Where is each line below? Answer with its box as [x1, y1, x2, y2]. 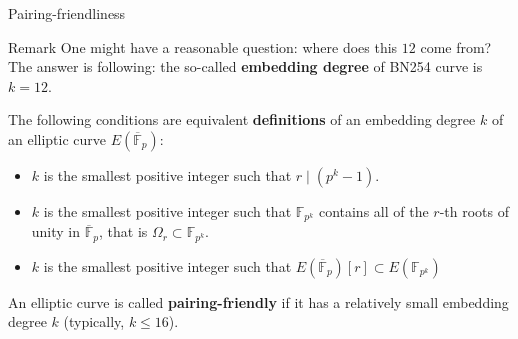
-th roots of [439, 200, 509, 221]
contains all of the [318, 200, 429, 221]
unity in [31, 221, 81, 242]
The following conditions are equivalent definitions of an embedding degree [8, 109, 476, 130]
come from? [420, 36, 492, 57]
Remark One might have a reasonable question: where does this [8, 36, 398, 57]
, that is [98, 221, 148, 242]
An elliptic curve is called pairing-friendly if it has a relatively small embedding [8, 291, 509, 312]
